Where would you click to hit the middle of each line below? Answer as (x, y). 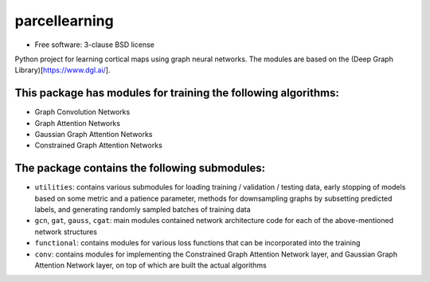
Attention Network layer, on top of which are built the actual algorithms (150, 265)
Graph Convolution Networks (82, 112)
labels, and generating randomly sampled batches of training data (143, 210)
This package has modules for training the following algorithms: (177, 93)
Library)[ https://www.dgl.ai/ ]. (63, 70)
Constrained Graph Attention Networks (98, 145)
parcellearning (64, 21)
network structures (66, 232)
